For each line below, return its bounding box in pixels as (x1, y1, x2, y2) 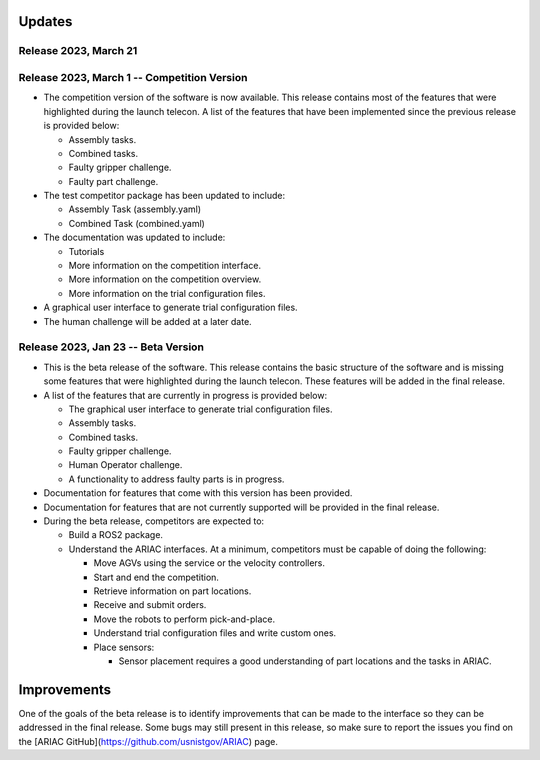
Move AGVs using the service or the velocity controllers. (93, 557, 325, 569)
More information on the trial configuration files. (68, 287, 266, 299)
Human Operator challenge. (68, 459, 183, 471)
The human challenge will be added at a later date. (43, 315, 252, 327)
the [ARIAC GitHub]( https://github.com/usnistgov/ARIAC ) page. (18, 735, 279, 747)
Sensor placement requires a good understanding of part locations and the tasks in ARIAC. (118, 655, 492, 667)
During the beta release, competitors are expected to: (43, 515, 265, 527)
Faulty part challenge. (68, 175, 159, 187)
